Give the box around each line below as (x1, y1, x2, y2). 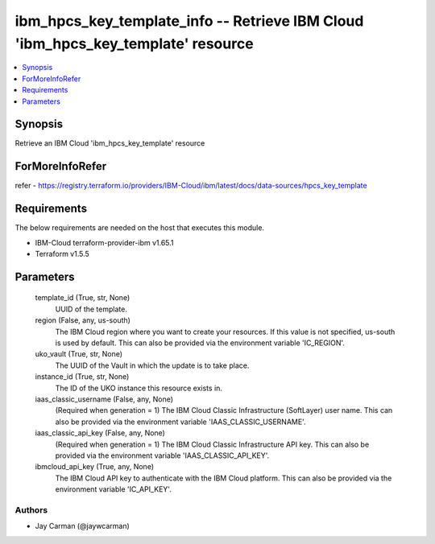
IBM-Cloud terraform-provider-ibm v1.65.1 (35, 237, 174, 247)
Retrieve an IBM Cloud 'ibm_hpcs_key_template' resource (14, 138, 205, 148)
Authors (14, 504, 48, 515)
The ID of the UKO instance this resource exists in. (55, 383, 223, 393)
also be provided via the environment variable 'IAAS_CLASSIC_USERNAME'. (55, 417, 306, 427)
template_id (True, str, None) (35, 293, 130, 303)
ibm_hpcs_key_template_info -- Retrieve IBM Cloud (14, 12, 364, 30)
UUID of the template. (55, 304, 128, 314)
